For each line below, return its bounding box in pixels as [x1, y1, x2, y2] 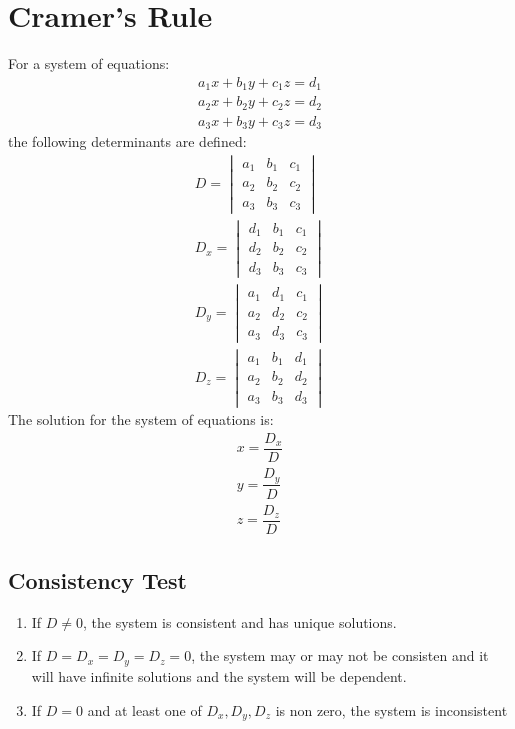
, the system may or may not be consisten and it [191, 645, 489, 666]
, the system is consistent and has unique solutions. [83, 611, 397, 632]
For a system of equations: [8, 53, 170, 74]
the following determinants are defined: [8, 131, 247, 152]
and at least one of [87, 699, 202, 720]
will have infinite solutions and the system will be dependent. [31, 665, 407, 686]
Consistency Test [8, 565, 187, 596]
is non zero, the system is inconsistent [275, 699, 508, 720]
